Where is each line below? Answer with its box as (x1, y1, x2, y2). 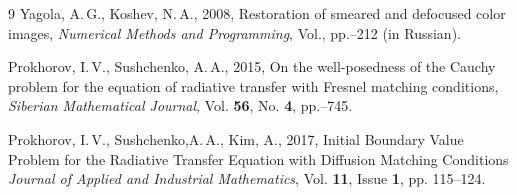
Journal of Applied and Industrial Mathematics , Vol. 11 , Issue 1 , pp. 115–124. (8, 168, 486, 189)
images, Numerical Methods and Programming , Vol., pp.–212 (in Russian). (8, 22, 461, 43)
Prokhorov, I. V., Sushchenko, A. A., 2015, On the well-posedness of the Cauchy (8, 56, 496, 77)
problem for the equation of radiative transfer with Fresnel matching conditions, (8, 75, 499, 96)
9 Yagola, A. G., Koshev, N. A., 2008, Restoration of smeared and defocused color (8, 3, 506, 23)
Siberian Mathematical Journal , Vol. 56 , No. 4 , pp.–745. (8, 95, 353, 116)
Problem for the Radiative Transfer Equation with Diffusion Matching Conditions (8, 148, 509, 169)
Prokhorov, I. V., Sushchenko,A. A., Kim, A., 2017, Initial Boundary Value (8, 128, 464, 149)
